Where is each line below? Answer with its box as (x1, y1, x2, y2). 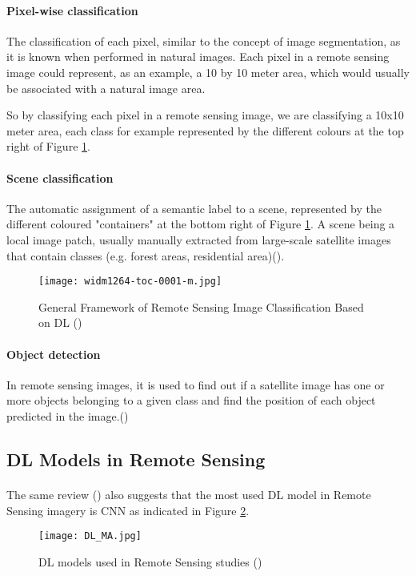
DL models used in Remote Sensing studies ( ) (38, 553, 262, 570)
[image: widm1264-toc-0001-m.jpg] (38, 276, 222, 288)
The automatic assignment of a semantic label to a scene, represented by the (6, 199, 382, 216)
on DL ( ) (38, 314, 82, 331)
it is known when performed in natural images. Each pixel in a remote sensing (6, 48, 390, 65)
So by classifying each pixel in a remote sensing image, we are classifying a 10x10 (6, 107, 404, 123)
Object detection (6, 345, 101, 362)
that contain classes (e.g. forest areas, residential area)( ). (6, 247, 285, 264)
